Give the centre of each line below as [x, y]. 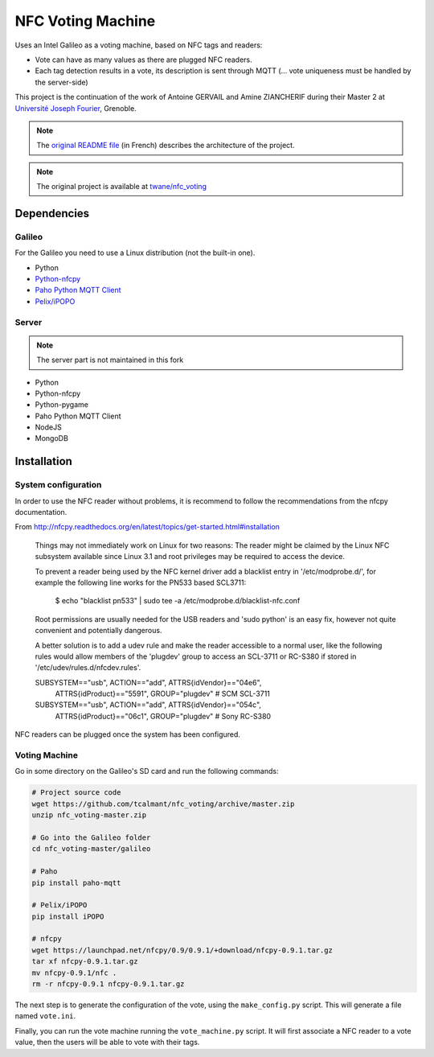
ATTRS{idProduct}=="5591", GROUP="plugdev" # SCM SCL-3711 [163, 694]
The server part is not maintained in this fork [110, 360]
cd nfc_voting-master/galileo [91, 849]
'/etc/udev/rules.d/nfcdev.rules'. [88, 668]
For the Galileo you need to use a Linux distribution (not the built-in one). [135, 253]
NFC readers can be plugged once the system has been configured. [128, 734]
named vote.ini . [45, 1016]
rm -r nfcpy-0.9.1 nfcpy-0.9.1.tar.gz [108, 984]
